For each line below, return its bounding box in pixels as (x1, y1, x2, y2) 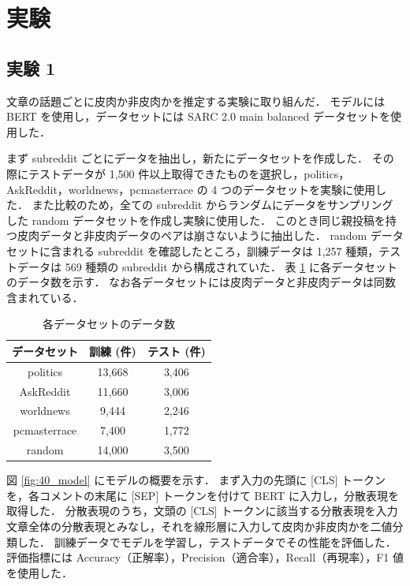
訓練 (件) (89, 342, 136, 359)
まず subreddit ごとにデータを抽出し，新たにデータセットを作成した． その (6, 150, 394, 166)
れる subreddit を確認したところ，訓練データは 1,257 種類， (72, 242, 379, 259)
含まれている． (6, 289, 84, 305)
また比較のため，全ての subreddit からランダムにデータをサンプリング (32, 196, 393, 213)
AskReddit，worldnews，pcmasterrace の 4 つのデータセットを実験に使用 (6, 181, 375, 197)
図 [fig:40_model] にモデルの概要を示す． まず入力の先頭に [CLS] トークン (6, 472, 386, 488)
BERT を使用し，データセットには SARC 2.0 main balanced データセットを (6, 108, 390, 125)
